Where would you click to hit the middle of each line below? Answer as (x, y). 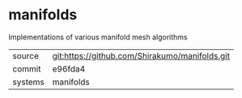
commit (27, 68)
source (25, 55)
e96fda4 (69, 68)
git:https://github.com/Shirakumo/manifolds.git (141, 55)
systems (28, 82)
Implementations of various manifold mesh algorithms (98, 37)
